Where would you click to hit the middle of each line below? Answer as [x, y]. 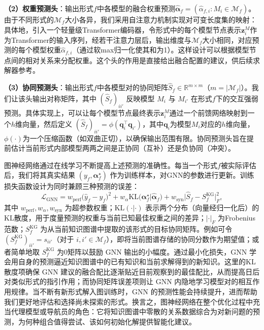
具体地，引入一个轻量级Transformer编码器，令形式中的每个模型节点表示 [123, 29]
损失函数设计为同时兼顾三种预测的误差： [72, 186]
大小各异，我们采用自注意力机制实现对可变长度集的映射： [161, 19]
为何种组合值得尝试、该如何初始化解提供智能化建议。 [107, 321]
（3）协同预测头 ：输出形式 [49, 87]
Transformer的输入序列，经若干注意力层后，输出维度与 [101, 39]
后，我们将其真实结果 [40, 175]
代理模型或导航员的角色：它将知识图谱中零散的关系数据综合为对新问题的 [132, 311]
